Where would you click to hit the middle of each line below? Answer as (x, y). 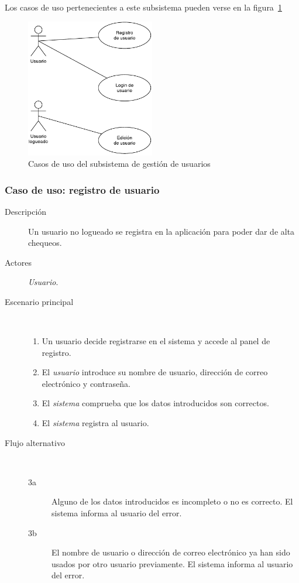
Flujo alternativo (35, 442)
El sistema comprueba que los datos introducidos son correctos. (155, 403)
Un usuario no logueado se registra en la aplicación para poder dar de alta (161, 231)
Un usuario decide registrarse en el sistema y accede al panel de (156, 341)
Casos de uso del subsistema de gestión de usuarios (119, 164)
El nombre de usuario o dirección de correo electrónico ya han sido (171, 552)
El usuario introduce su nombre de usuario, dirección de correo (155, 372)
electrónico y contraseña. (86, 383)
